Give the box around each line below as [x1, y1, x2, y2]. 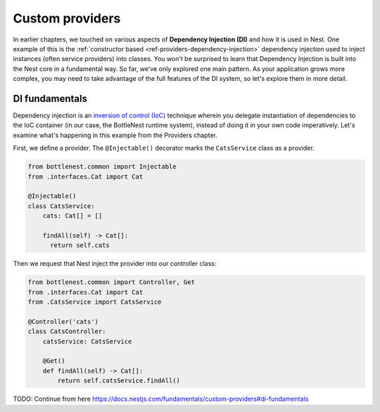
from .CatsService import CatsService [27, 298, 162, 306]
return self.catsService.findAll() [57, 377, 181, 385]
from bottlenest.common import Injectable [27, 162, 177, 171]
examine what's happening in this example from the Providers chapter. [13, 131, 218, 139]
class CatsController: [27, 328, 106, 335]
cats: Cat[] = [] [42, 212, 103, 220]
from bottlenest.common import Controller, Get [27, 278, 195, 286]
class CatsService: [27, 202, 95, 210]
